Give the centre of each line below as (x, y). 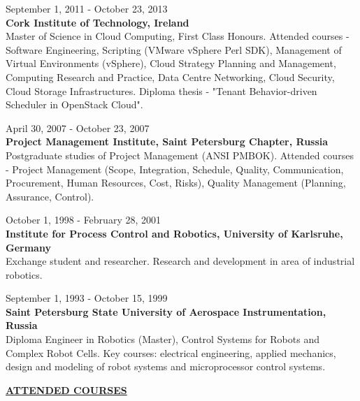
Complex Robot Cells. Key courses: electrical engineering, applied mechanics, (171, 352)
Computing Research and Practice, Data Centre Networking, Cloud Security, (170, 76)
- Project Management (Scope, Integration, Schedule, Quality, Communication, (175, 169)
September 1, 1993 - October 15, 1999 (87, 298)
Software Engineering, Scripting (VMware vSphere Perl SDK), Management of (174, 49)
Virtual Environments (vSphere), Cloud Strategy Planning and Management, (171, 63)
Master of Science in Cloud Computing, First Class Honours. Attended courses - (178, 36)
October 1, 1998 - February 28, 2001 (83, 220)
